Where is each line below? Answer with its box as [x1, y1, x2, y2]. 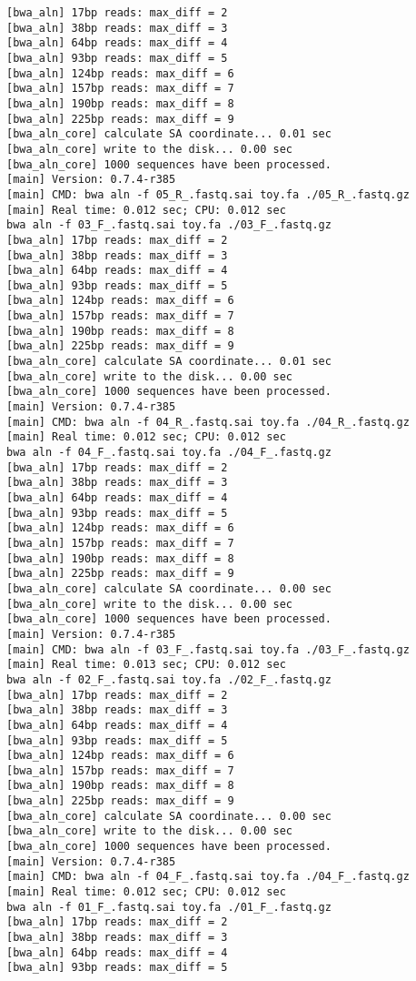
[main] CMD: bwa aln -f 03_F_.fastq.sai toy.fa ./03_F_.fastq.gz [6, 642, 410, 656]
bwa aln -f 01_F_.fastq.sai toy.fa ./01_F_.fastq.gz [6, 900, 332, 914]
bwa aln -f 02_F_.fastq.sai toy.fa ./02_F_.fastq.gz [6, 673, 332, 686]
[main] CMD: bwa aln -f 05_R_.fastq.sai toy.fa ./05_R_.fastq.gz [6, 187, 410, 201]
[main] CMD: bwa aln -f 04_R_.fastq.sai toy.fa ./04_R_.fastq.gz [6, 415, 410, 429]
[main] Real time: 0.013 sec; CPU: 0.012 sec [6, 658, 286, 672]
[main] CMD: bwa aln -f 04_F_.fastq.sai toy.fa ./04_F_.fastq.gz [6, 870, 410, 884]
